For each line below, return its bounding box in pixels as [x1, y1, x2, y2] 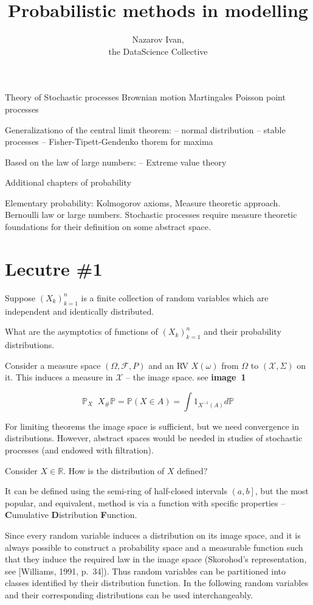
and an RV [148, 358, 189, 371]
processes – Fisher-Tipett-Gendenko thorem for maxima [5, 135, 213, 148]
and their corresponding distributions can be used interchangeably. [5, 588, 253, 601]
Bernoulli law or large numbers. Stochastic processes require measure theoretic [5, 208, 297, 221]
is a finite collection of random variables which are [81, 291, 269, 304]
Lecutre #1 [5, 256, 103, 281]
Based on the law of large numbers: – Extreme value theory [5, 155, 227, 168]
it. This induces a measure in [5, 371, 113, 383]
